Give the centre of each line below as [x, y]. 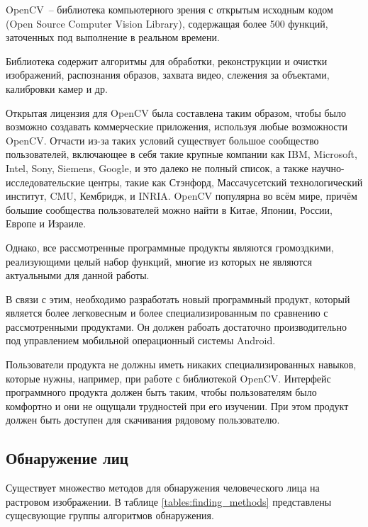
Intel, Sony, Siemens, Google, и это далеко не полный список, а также [157, 168]
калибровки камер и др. [57, 88]
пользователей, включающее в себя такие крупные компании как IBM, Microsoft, [182, 154]
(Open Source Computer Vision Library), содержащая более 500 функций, [167, 23]
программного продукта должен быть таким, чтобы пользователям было [161, 392]
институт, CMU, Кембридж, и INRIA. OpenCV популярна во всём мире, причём [182, 196]
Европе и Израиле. [46, 223]
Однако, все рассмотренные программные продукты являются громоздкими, [170, 247]
